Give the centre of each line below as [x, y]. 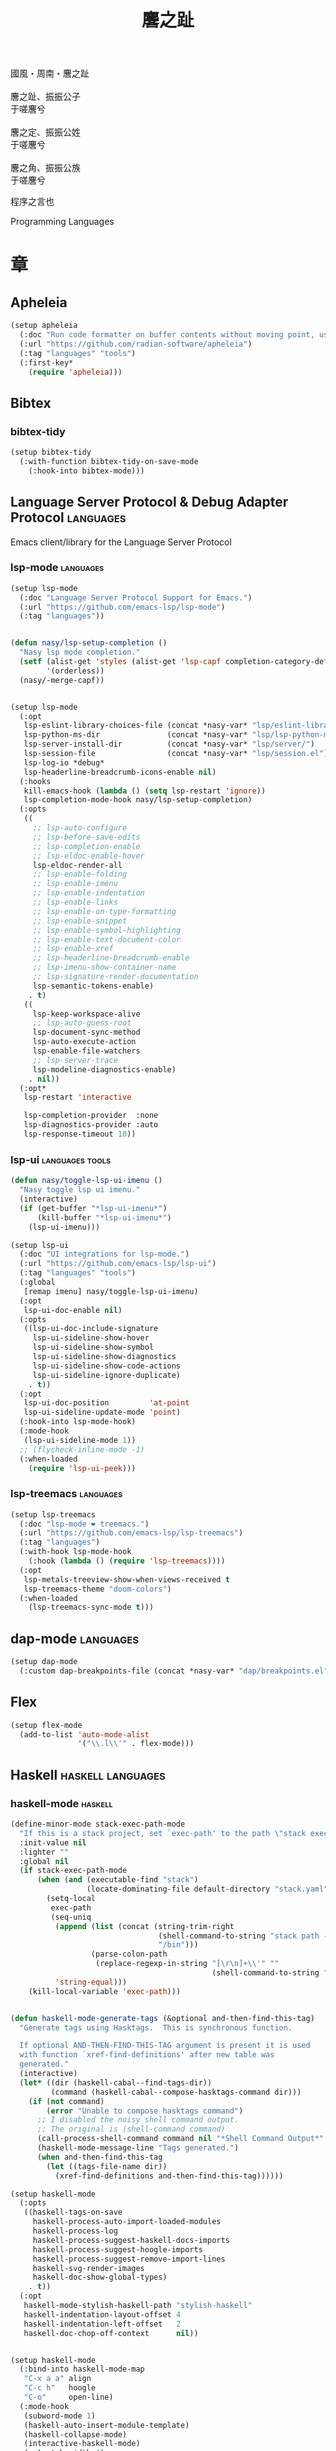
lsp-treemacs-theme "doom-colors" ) [97, 1589]
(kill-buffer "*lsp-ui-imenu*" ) [104, 1217]
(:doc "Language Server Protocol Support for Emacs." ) [136, 597]
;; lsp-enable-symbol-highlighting [107, 930]
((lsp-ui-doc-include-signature [91, 1329]
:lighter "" [44, 1852]
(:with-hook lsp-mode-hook [75, 1552]
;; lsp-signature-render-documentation [115, 977]
